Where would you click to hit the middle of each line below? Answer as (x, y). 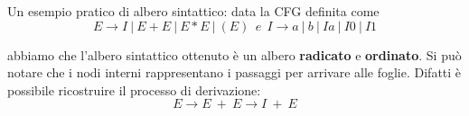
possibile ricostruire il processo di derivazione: (134, 89)
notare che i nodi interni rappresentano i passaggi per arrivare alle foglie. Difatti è (234, 72)
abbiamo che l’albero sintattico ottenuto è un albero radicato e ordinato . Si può (234, 54)
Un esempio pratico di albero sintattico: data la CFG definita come (193, 11)
